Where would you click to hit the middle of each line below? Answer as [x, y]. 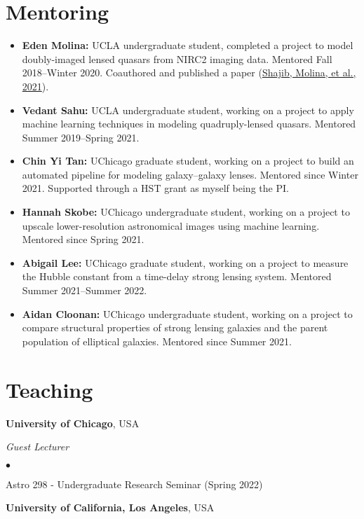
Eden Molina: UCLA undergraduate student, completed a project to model [188, 45]
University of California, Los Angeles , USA [110, 507]
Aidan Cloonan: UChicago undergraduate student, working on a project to [187, 313]
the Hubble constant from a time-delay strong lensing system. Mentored [177, 276]
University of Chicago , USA [73, 423]
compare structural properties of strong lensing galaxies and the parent [175, 327]
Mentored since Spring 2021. [83, 239]
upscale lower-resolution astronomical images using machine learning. [171, 225]
